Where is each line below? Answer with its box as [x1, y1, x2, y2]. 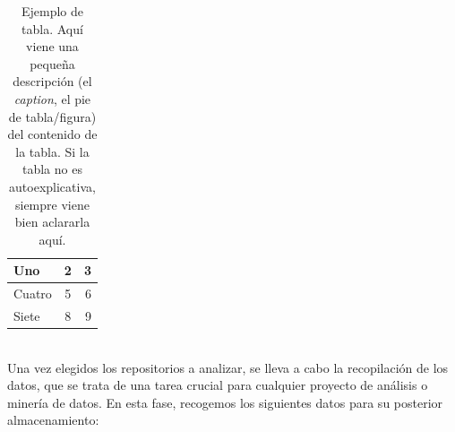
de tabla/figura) [8, 107, 97, 125]
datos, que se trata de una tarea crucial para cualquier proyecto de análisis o [7, 376, 428, 394]
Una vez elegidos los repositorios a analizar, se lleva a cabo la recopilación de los [7, 358, 449, 376]
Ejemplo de [21, 2, 83, 20]
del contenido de [7, 125, 98, 143]
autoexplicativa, [9, 177, 96, 195]
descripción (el [13, 72, 92, 91]
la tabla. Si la [15, 142, 90, 160]
